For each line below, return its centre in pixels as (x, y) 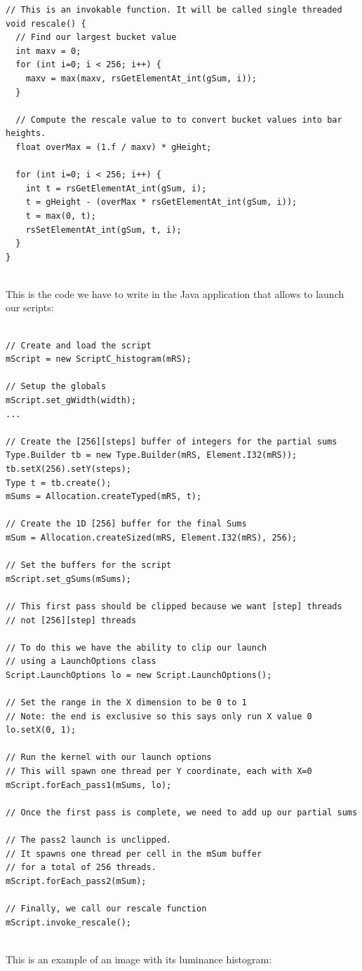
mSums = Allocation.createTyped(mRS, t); (104, 497)
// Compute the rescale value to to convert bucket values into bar (179, 120)
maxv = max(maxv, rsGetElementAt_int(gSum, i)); (141, 78)
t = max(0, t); (61, 216)
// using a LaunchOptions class (81, 661)
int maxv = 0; (48, 51)
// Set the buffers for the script (89, 565)
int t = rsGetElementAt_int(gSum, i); (116, 188)
